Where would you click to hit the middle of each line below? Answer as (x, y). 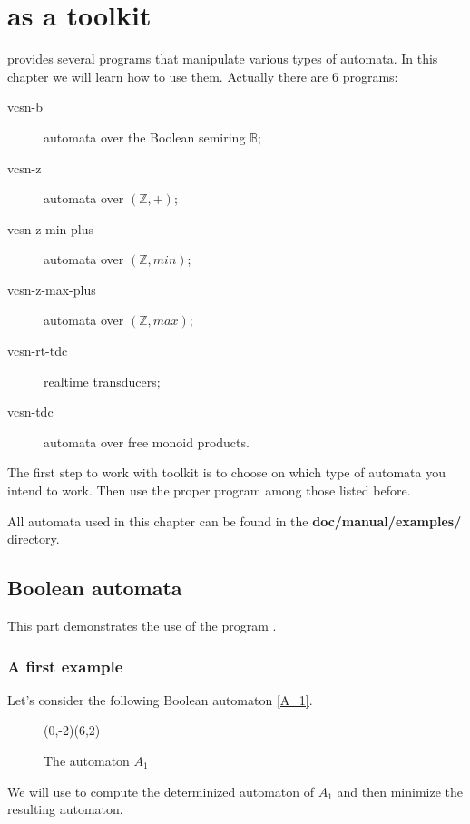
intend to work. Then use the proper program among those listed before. (209, 490)
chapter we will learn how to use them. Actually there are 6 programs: (203, 76)
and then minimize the (400, 791)
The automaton (87, 761)
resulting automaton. (65, 809)
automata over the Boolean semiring (145, 137)
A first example (65, 666)
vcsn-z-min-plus (51, 228)
